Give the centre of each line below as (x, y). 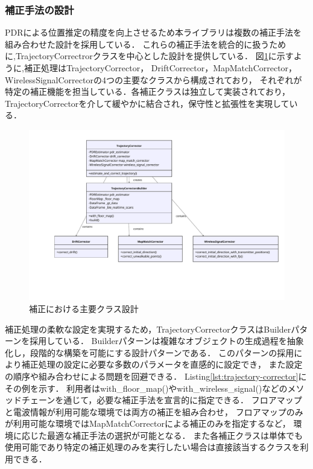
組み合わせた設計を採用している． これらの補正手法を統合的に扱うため (146, 44)
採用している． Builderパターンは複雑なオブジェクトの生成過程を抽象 (167, 341)
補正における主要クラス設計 (84, 308)
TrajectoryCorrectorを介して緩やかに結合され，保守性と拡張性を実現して (147, 103)
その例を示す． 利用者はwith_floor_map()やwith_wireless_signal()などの (146, 388)
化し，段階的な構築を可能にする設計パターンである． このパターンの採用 (150, 352)
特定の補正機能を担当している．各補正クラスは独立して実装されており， (148, 91)
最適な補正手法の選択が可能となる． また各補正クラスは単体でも (175, 435)
